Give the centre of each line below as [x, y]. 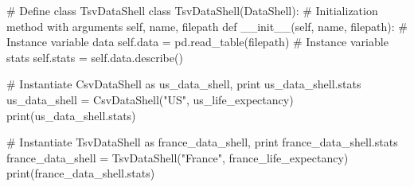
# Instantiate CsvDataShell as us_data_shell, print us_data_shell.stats [184, 84]
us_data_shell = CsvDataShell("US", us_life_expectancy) [150, 99]
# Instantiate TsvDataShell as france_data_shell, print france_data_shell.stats [202, 142]
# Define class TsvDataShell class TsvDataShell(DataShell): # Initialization [192, 10]
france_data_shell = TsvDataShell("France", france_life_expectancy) [178, 157]
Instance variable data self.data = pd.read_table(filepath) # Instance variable [197, 42]
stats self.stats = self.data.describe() [95, 57]
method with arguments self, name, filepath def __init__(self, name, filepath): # [207, 26]
